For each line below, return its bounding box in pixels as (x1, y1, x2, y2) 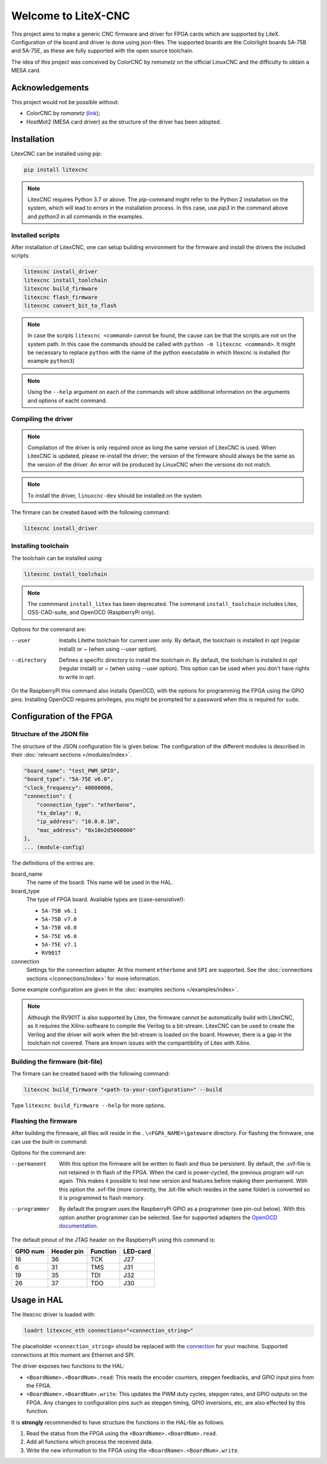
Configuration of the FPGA (11, 711, 113, 722)
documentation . (59, 1222, 99, 1229)
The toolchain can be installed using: (11, 554, 103, 562)
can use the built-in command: (11, 1138, 88, 1145)
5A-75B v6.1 (41, 907, 77, 914)
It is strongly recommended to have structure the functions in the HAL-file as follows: (11, 1419, 225, 1426)
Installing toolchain (11, 542, 69, 550)
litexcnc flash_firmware (24, 294, 98, 301)
